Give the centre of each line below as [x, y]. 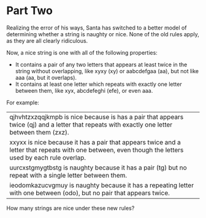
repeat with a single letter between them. [68, 175]
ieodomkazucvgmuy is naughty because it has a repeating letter [102, 185]
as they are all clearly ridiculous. [47, 41]
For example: [23, 103]
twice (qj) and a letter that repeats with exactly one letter [91, 125]
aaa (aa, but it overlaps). [46, 77]
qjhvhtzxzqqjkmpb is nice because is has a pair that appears [97, 117]
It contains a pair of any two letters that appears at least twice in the [101, 64]
